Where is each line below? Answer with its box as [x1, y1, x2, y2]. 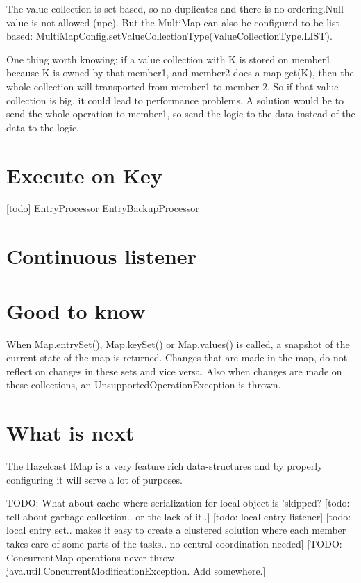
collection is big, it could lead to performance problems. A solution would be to [6, 92, 344, 107]
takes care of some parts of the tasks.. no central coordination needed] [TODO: [6, 536, 342, 551]
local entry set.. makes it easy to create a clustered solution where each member [6, 523, 346, 537]
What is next [6, 418, 135, 447]
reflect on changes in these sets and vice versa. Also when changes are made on [6, 363, 342, 378]
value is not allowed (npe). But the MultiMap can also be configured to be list [6, 15, 339, 29]
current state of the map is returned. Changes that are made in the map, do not [6, 350, 348, 365]
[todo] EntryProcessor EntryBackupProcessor [6, 201, 199, 215]
